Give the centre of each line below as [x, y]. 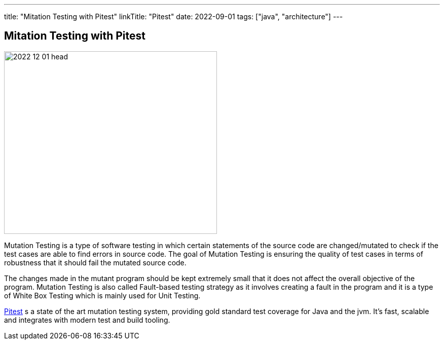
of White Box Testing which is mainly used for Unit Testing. [102, 295]
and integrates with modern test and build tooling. [87, 320]
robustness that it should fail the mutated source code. [95, 262]
